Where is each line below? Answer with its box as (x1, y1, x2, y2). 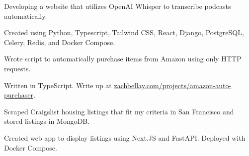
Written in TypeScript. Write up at (4, 80, 112, 90)
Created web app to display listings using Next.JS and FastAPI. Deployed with (4, 132, 246, 143)
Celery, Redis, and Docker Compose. (4, 37, 115, 47)
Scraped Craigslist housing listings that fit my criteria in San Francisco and (4, 106, 234, 116)
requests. (4, 63, 31, 73)
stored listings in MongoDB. (4, 116, 90, 126)
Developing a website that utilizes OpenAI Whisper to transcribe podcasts (4, 1, 231, 11)
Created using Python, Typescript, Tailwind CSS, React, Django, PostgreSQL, (4, 27, 244, 38)
